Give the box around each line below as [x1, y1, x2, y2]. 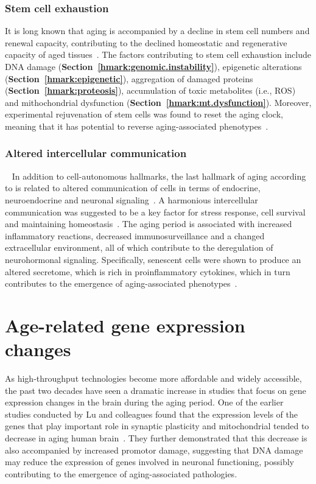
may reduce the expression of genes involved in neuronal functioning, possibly [5, 455, 294, 468]
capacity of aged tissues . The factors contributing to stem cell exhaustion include [5, 48, 311, 61]
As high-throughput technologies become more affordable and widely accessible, [5, 372, 302, 385]
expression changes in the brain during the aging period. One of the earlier [5, 396, 284, 409]
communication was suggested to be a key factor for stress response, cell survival [5, 205, 306, 218]
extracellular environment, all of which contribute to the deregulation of [5, 241, 273, 254]
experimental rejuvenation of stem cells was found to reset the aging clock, [5, 108, 283, 121]
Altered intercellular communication [5, 146, 187, 161]
